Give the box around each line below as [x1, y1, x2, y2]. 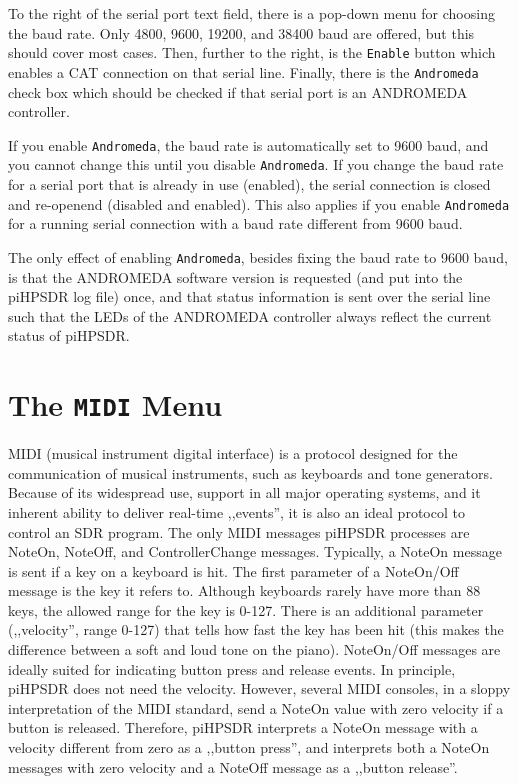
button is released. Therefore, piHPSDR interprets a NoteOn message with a [8, 717, 478, 738]
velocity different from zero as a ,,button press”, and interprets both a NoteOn [8, 737, 490, 758]
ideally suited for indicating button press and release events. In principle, [8, 658, 456, 679]
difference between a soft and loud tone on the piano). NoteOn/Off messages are [8, 639, 501, 660]
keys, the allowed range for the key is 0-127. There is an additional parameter [8, 599, 484, 620]
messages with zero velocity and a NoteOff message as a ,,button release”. [8, 756, 458, 777]
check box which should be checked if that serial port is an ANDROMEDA [8, 81, 468, 102]
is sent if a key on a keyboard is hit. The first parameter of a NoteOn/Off [8, 560, 459, 581]
